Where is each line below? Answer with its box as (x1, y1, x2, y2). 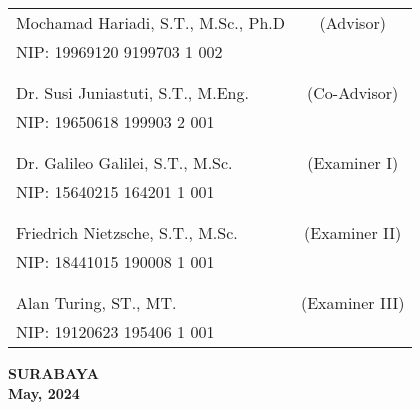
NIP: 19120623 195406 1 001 (16, 320, 215, 343)
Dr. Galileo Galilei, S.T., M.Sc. (16, 151, 233, 174)
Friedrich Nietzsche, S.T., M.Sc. (16, 221, 238, 244)
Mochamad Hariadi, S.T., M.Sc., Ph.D (16, 11, 285, 34)
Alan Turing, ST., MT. (16, 291, 177, 314)
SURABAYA (8, 363, 99, 383)
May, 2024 (8, 382, 80, 403)
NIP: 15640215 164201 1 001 (16, 180, 215, 203)
